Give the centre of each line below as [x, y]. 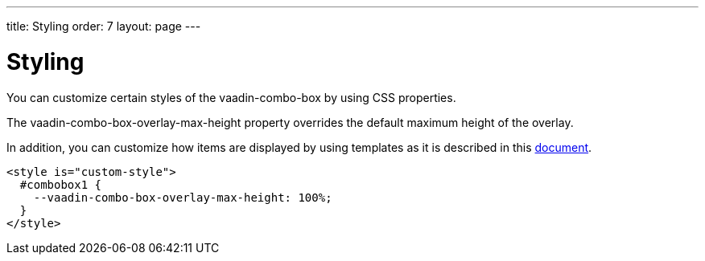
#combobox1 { [61, 184]
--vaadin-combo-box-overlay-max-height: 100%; [183, 197]
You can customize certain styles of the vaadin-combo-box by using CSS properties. [231, 97]
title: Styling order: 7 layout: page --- [104, 26]
